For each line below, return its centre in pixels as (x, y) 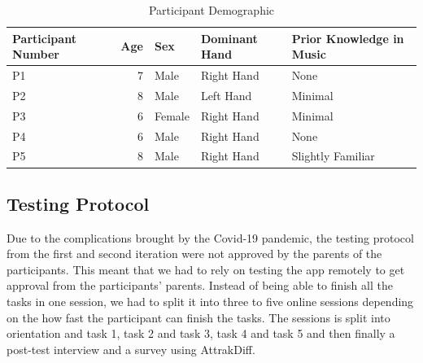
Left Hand (226, 95)
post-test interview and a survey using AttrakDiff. (131, 349)
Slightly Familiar (333, 156)
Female (172, 115)
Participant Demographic (211, 10)
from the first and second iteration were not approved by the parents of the (194, 254)
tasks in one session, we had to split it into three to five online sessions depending (210, 302)
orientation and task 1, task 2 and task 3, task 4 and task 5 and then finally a (201, 333)
